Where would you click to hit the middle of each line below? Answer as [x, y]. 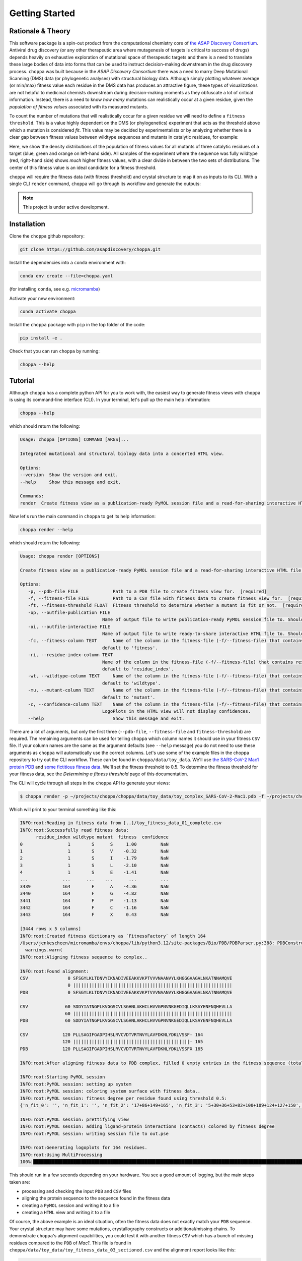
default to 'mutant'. [129, 697]
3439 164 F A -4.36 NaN [94, 886]
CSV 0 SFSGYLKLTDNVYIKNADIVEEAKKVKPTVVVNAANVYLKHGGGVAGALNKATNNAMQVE [126, 978]
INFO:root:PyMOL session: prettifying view [74, 1119]
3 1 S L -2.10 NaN [94, 865]
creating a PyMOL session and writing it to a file [70, 1205]
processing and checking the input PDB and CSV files [77, 1191]
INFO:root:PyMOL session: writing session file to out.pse [94, 1133]
